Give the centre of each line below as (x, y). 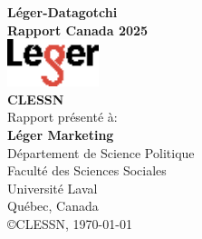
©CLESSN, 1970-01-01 (70, 223)
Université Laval (53, 188)
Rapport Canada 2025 (78, 30)
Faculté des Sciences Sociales (87, 170)
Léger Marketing (61, 134)
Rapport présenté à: (63, 117)
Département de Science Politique (101, 152)
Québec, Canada (53, 206)
